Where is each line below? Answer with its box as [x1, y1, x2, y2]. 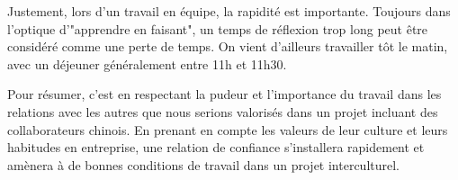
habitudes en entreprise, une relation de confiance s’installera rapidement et [7, 138, 425, 157]
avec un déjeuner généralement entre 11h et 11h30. [7, 54, 287, 73]
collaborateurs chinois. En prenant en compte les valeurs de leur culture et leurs [7, 120, 448, 139]
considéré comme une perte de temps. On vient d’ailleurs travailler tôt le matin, [7, 37, 448, 56]
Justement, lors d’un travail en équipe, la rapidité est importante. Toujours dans [7, 2, 451, 20]
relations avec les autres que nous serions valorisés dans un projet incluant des [7, 102, 438, 121]
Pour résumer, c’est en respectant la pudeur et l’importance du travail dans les [7, 85, 442, 103]
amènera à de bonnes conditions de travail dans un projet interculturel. [7, 155, 400, 174]
